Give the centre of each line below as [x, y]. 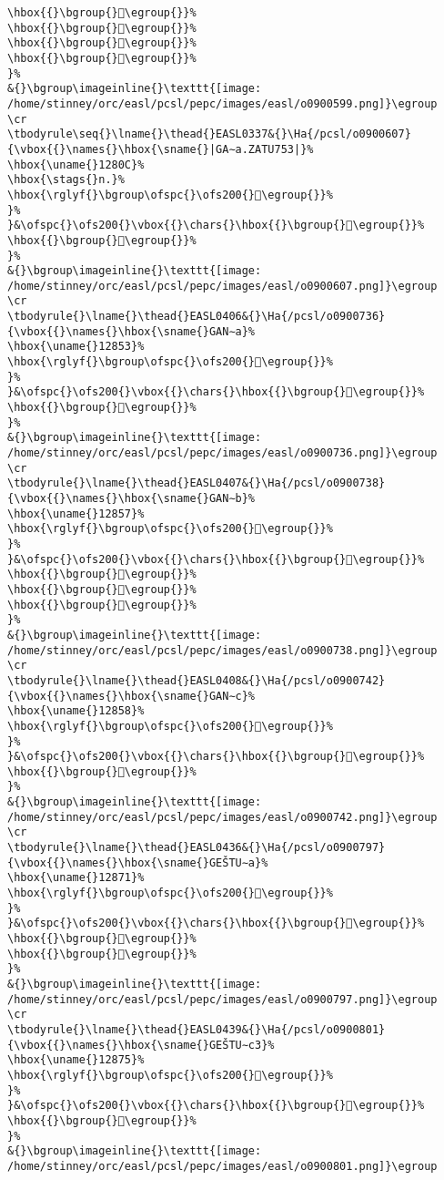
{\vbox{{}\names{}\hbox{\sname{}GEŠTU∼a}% [138, 862]
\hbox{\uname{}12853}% [76, 347]
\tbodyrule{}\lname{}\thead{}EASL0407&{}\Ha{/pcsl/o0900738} [197, 483]
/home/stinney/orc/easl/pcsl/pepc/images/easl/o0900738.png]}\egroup [222, 650]
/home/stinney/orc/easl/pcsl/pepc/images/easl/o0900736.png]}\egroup [222, 453]
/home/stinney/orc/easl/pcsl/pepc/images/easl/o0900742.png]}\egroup [222, 817]
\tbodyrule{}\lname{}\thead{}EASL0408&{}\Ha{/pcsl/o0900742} [197, 680]
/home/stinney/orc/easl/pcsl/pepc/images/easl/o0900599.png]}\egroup [222, 103]
